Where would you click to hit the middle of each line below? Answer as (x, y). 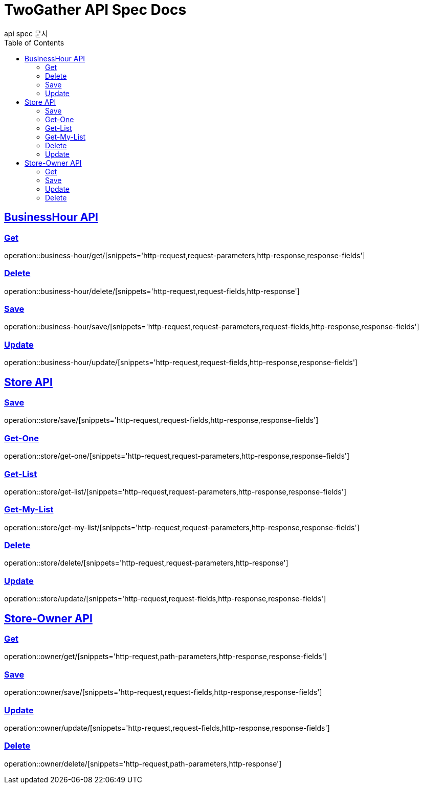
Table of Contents (34, 42)
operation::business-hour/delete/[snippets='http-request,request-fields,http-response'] (152, 291)
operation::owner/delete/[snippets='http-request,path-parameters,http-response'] (143, 763)
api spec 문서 (26, 33)
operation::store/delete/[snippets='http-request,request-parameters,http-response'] (146, 563)
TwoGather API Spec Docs (95, 10)
